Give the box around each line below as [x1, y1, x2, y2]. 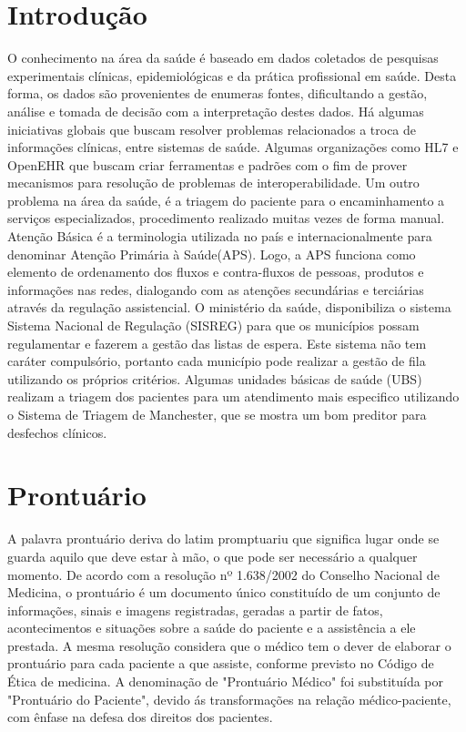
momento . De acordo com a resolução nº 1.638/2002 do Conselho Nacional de [7, 564, 440, 584]
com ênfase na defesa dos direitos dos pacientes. [7, 707, 273, 727]
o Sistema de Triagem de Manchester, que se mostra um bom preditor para [7, 405, 427, 423]
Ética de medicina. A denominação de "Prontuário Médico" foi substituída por [7, 672, 444, 691]
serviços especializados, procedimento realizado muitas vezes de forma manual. [7, 208, 445, 228]
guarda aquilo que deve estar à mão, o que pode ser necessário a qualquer [7, 546, 418, 565]
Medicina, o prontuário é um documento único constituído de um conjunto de [7, 583, 441, 602]
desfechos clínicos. [7, 422, 107, 442]
